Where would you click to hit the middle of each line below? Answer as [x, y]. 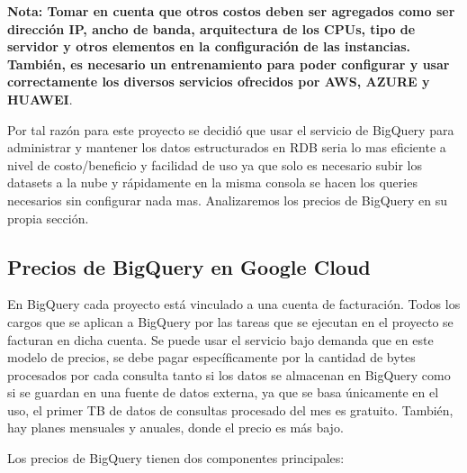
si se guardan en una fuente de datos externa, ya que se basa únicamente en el [223, 392]
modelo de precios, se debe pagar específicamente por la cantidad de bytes [211, 357]
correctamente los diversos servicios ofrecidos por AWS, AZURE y [219, 82]
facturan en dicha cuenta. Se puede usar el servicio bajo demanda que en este [220, 339]
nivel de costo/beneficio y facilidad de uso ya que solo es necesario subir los [215, 164]
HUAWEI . [40, 99]
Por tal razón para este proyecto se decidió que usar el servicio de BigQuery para [231, 129]
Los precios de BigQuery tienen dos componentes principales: [176, 458]
